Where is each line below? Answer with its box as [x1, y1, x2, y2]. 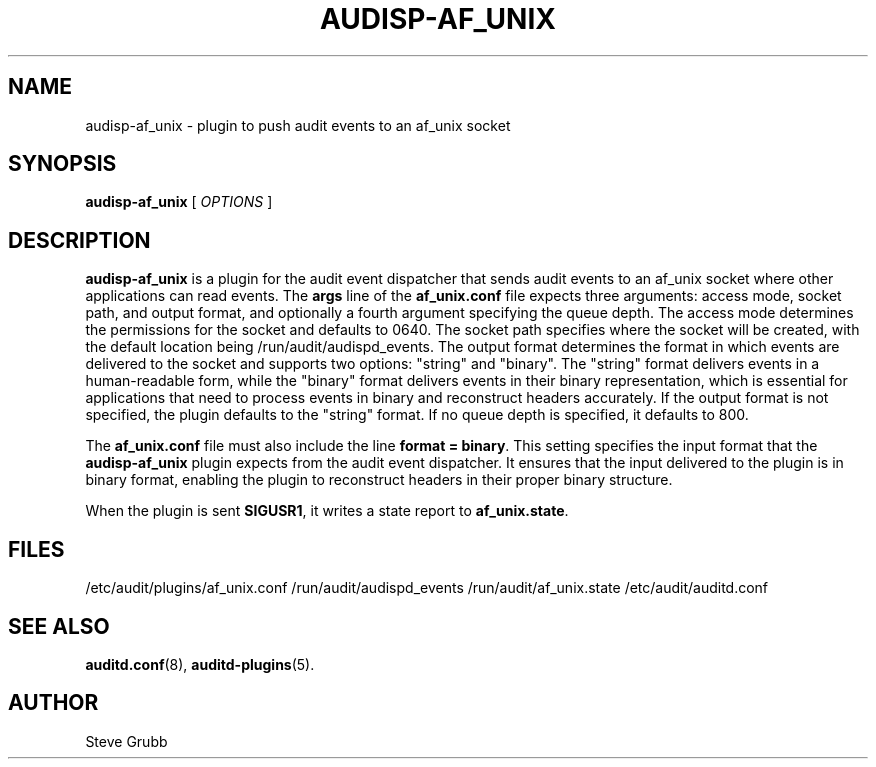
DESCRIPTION [8, 227, 151, 253]
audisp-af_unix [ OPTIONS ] [85, 193, 273, 211]
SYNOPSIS [8, 151, 117, 177]
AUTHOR [8, 690, 99, 716]
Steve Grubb [85, 732, 168, 750]
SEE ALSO [8, 613, 110, 639]
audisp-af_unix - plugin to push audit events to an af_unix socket [85, 116, 511, 134]
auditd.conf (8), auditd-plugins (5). [85, 655, 315, 673]
